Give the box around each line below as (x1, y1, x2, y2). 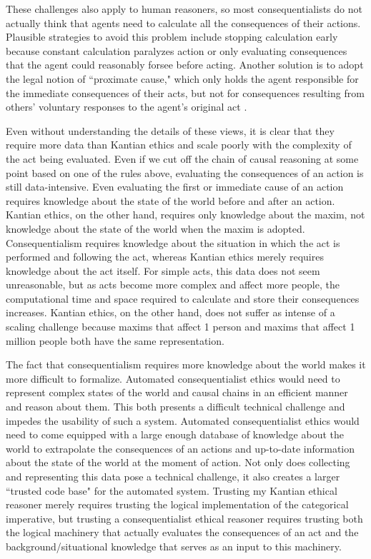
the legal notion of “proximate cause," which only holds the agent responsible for (6, 71, 359, 86)
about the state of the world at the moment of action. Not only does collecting (6, 455, 350, 470)
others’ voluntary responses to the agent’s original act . (6, 99, 247, 114)
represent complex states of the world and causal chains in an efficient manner (6, 385, 348, 400)
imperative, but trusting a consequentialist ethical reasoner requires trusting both (6, 510, 363, 525)
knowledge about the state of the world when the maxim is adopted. (6, 221, 305, 236)
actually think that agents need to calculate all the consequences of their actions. (6, 15, 361, 30)
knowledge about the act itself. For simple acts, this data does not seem (6, 263, 320, 278)
